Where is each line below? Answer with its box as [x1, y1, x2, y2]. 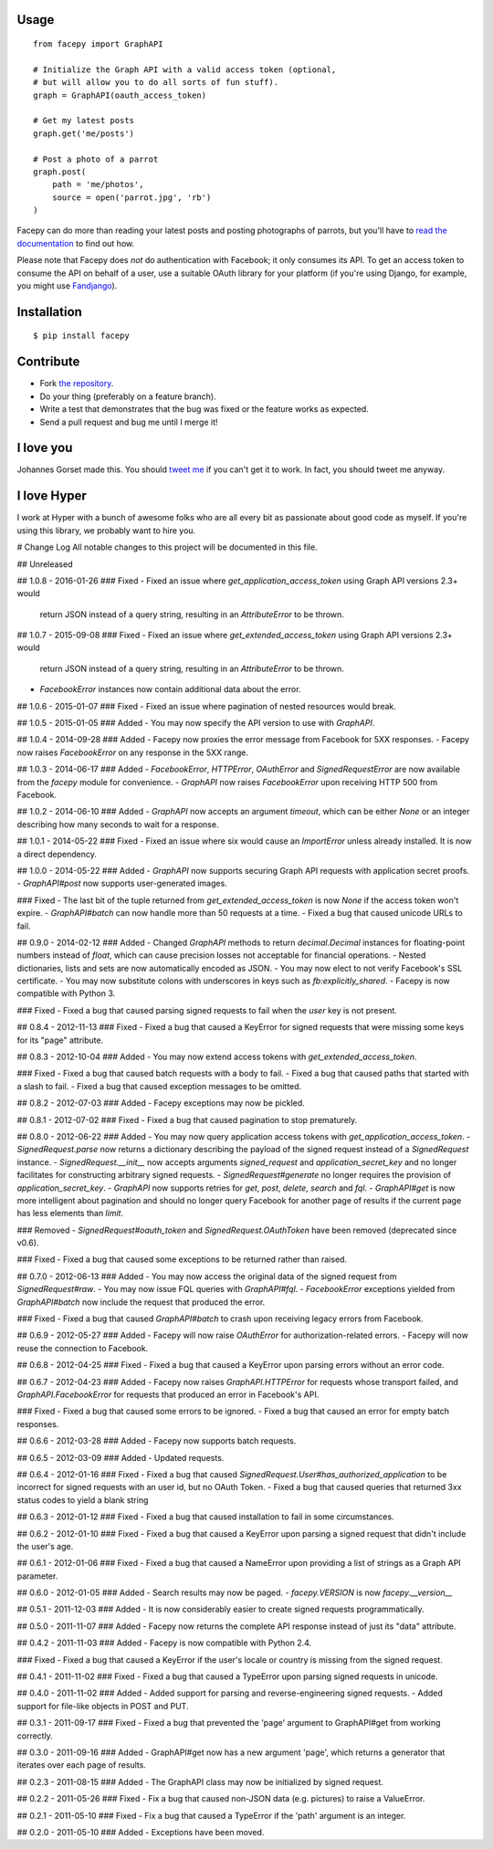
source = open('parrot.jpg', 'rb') [51, 192, 212, 203]
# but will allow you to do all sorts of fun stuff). [33, 78, 278, 88]
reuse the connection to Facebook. [16, 1342, 149, 1353]
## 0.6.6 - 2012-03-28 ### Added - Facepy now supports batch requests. [16, 1435, 297, 1446]
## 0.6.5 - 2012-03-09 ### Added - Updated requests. [16, 1452, 225, 1463]
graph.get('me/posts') [33, 128, 135, 139]
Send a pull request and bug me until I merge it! [39, 416, 218, 427]
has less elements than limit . [16, 1208, 123, 1219]
